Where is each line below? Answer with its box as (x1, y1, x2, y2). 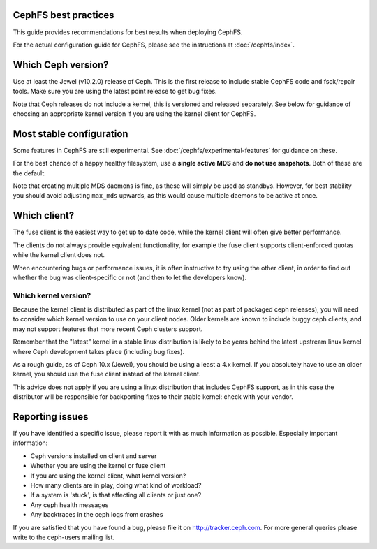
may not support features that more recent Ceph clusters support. (13, 325, 203, 333)
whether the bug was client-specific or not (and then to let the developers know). (13, 273, 247, 281)
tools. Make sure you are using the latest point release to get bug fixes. (13, 87, 217, 96)
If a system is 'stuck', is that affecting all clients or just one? (30, 491, 202, 499)
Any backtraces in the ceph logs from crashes (30, 511, 163, 519)
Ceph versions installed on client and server (30, 451, 157, 460)
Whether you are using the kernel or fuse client (30, 462, 166, 470)
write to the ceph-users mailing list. (13, 533, 115, 541)
